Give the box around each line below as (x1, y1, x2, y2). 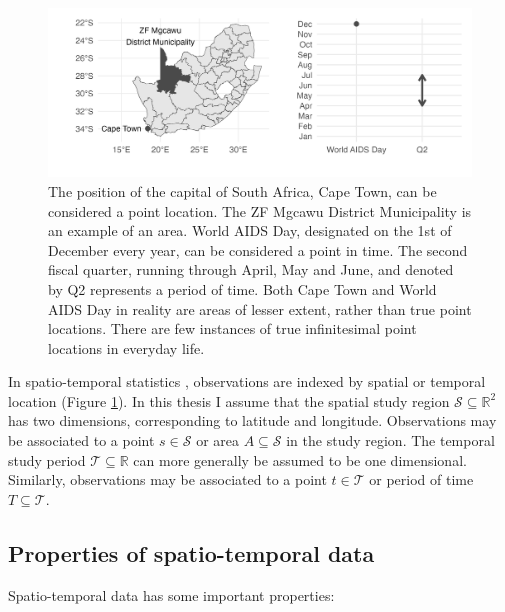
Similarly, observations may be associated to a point (8, 469, 327, 490)
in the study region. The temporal (286, 430, 495, 451)
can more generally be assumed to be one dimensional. (133, 449, 467, 470)
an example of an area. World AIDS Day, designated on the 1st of (48, 220, 452, 241)
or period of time (369, 469, 474, 490)
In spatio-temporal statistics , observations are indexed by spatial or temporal (8, 371, 486, 392)
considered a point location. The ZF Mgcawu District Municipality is (48, 200, 472, 221)
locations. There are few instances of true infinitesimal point (48, 318, 417, 339)
